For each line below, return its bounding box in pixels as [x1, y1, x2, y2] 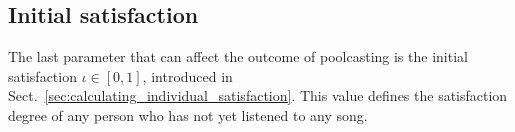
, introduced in [142, 65, 233, 86]
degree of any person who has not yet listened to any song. [8, 104, 368, 125]
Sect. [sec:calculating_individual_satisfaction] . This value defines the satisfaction [8, 85, 508, 106]
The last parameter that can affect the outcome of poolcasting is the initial [8, 46, 468, 67]
